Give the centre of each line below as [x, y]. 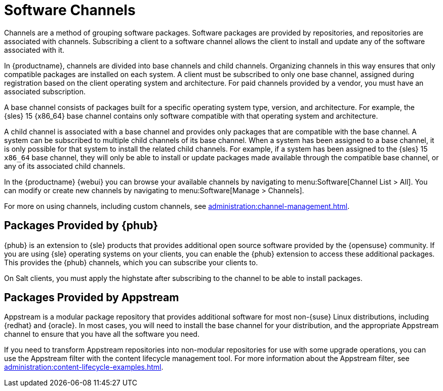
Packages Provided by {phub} [81, 226]
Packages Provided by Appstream [92, 298]
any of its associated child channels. [65, 166]
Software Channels [70, 10]
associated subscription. [45, 91]
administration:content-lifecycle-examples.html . [84, 367]
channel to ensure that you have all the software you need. [102, 334]
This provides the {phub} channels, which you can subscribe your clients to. [131, 262]
